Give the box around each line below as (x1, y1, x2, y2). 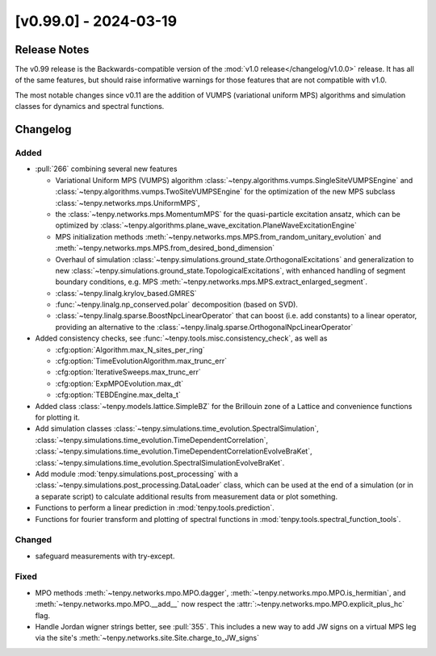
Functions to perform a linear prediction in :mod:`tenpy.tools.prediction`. (35, 503, 275, 512)
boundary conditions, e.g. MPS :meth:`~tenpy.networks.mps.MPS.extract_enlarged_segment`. (55, 277, 367, 286)
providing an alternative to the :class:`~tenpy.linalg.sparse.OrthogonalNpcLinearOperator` (55, 322, 354, 332)
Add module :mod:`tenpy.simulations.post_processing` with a (35, 469, 238, 478)
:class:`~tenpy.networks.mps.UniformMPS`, (55, 198, 201, 207)
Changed (15, 534, 52, 545)
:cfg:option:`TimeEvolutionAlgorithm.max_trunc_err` (55, 356, 228, 366)
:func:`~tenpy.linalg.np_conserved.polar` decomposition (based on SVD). (55, 299, 299, 310)
